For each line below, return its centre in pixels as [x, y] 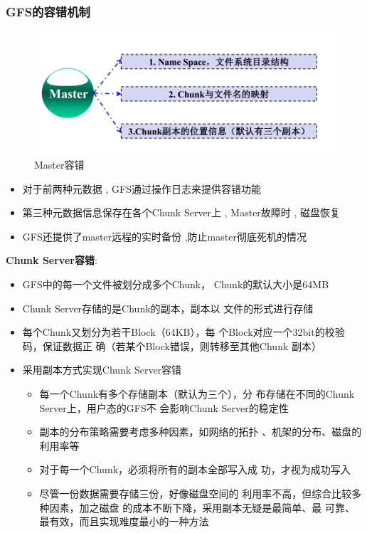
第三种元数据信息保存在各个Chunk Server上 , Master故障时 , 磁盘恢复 [181, 212]
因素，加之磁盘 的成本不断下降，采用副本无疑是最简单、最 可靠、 [202, 507]
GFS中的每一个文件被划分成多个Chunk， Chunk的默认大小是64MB [176, 284]
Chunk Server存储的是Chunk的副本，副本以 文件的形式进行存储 [168, 308]
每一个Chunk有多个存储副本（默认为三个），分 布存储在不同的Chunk [197, 393]
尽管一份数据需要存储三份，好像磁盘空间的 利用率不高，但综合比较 [196, 493]
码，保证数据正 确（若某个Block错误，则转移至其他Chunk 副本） [172, 345]
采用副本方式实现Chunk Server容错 [102, 370]
